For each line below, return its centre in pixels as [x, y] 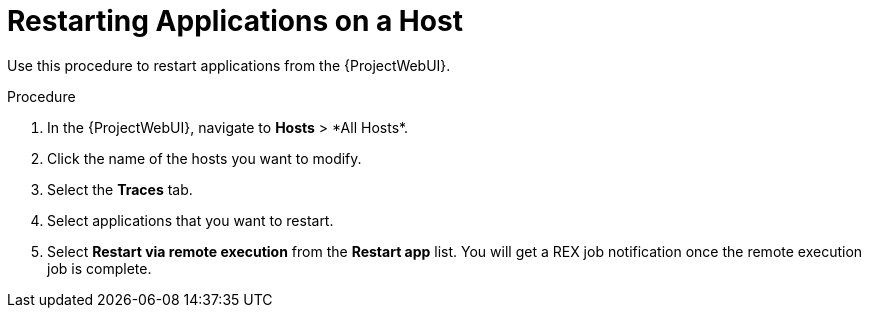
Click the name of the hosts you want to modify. [204, 158]
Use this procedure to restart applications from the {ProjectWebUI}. [229, 65]
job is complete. [99, 268]
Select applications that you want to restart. [190, 220]
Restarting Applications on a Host [235, 21]
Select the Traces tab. [120, 189]
